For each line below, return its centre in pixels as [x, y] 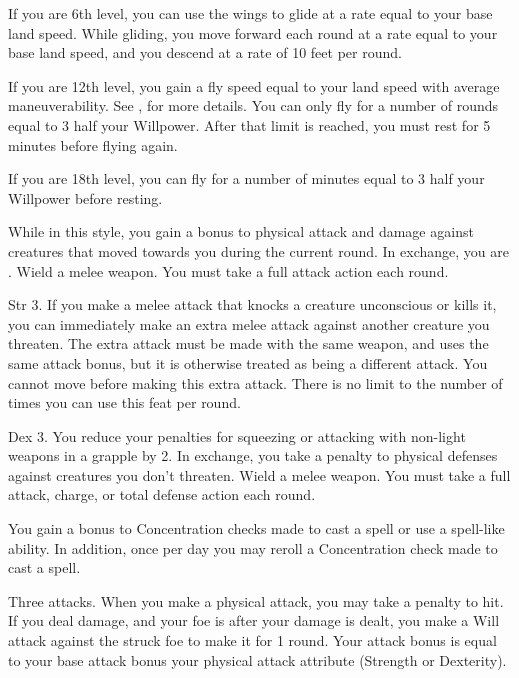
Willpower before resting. [85, 197]
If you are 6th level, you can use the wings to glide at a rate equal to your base [250, 13]
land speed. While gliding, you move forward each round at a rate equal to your [253, 32]
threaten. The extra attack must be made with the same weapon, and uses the [248, 343]
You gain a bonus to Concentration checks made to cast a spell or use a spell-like [256, 528]
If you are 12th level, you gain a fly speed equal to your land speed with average [254, 85]
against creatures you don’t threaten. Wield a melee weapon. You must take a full [259, 474]
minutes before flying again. [93, 144]
